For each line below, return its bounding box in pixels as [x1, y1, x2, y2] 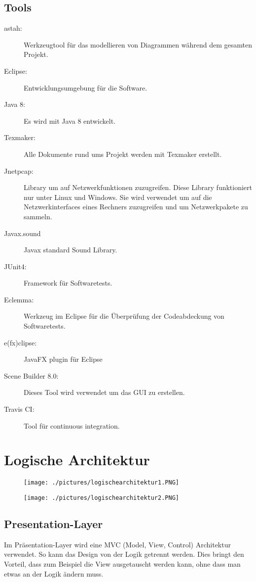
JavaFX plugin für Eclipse [24, 354, 103, 364]
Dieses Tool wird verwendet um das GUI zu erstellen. [24, 387, 185, 397]
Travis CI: [4, 404, 35, 414]
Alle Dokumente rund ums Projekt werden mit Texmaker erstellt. [24, 148, 222, 159]
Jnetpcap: [4, 165, 34, 176]
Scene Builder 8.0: [4, 370, 59, 381]
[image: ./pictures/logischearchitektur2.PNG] [24, 494, 179, 502]
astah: [4, 23, 22, 33]
